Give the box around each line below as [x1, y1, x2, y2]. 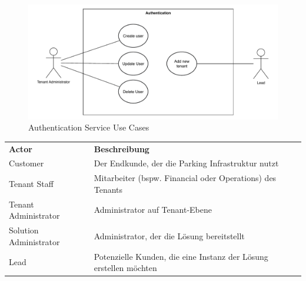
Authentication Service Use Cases [28, 121, 149, 133]
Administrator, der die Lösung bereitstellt [94, 229, 245, 242]
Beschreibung [94, 142, 149, 155]
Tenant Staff [9, 178, 54, 190]
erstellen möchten [94, 262, 157, 274]
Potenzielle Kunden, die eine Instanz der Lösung [94, 250, 268, 262]
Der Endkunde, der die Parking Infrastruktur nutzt [94, 157, 279, 169]
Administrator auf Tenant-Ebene [94, 203, 212, 216]
